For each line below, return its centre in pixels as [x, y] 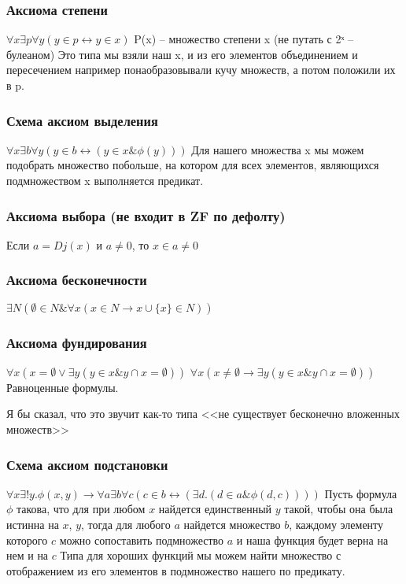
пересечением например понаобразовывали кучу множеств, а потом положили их [201, 70]
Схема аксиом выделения [82, 120]
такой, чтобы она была [339, 509]
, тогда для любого [126, 525]
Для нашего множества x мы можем [278, 149]
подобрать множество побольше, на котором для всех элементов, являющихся [193, 165]
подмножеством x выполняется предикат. [105, 180]
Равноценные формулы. [63, 387]
